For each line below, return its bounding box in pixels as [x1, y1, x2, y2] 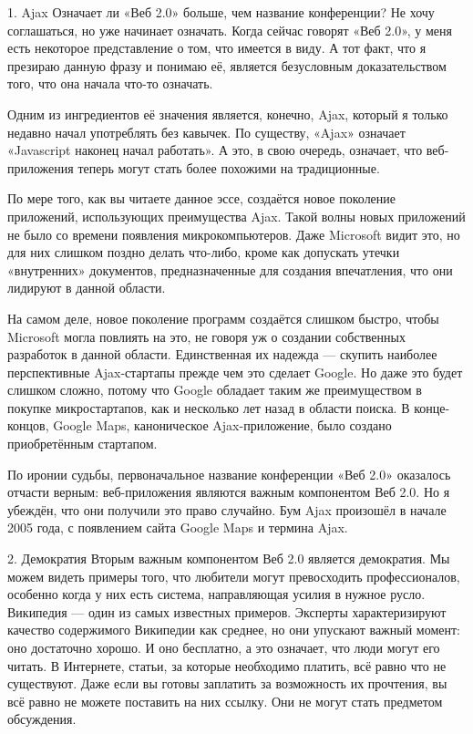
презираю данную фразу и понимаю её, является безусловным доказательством [7, 56, 447, 75]
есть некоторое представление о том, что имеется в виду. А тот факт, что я [7, 38, 427, 57]
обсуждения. [7, 709, 77, 729]
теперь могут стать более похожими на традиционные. [77, 158, 380, 177]
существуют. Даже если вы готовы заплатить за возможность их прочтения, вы [7, 674, 447, 693]
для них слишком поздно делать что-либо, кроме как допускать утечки [7, 243, 400, 262]
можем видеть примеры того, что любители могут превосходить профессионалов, [7, 566, 460, 585]
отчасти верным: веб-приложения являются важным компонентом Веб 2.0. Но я [7, 482, 450, 501]
